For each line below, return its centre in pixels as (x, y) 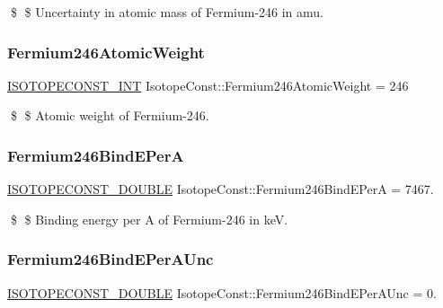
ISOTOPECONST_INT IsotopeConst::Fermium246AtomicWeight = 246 (208, 85)
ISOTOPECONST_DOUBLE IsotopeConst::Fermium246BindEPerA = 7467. (221, 189)
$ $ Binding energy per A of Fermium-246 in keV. (149, 219)
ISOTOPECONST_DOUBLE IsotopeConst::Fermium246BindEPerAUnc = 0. (222, 292)
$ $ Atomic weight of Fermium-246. (110, 115)
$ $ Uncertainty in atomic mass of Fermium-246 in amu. (167, 12)
